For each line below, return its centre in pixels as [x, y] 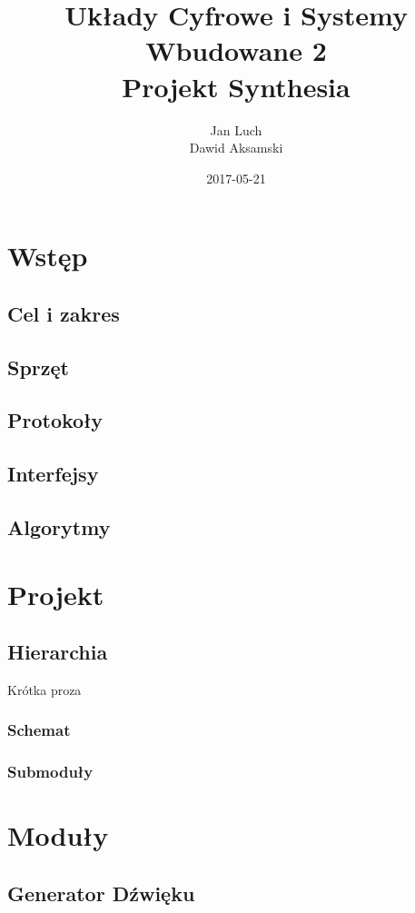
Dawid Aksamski [236, 148]
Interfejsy [53, 474]
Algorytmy [59, 526]
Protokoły [55, 420]
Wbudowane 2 [236, 50]
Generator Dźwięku [101, 893]
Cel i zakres [64, 313]
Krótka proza [44, 689]
